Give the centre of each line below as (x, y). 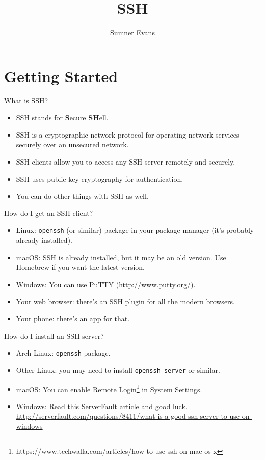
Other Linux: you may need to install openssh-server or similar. (118, 370)
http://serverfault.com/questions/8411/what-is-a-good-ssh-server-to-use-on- (134, 416)
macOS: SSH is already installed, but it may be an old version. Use (121, 257)
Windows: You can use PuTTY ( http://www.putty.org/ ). (106, 284)
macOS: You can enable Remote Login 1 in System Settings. (109, 388)
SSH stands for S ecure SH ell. (62, 117)
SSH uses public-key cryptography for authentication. (100, 179)
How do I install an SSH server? (54, 335)
